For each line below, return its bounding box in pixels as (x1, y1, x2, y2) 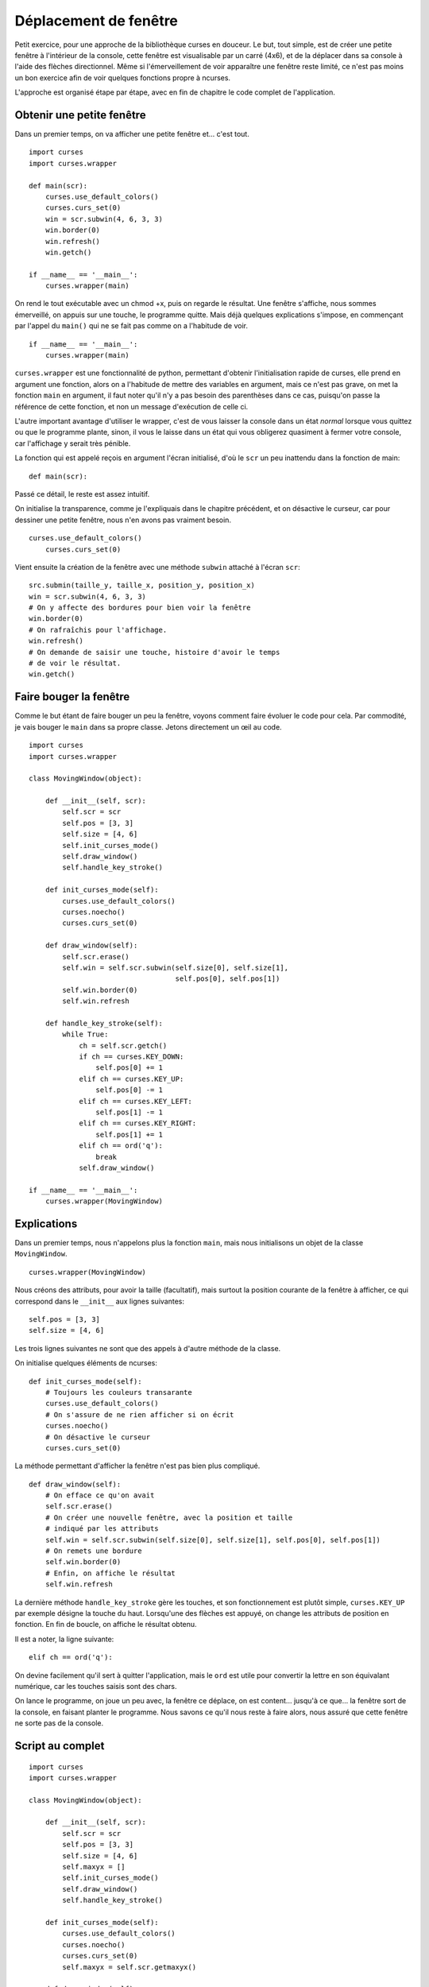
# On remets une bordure (44, 1547, 142, 1555)
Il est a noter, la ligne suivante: (14, 1634, 114, 1644)
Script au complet (14, 1739, 105, 1753)
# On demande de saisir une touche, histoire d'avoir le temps (29, 648, 280, 657)
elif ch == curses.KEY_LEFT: (79, 1097, 192, 1106)
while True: (62, 1030, 109, 1039)
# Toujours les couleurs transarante (44, 1388, 192, 1396)
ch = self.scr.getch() (79, 1041, 168, 1050)
